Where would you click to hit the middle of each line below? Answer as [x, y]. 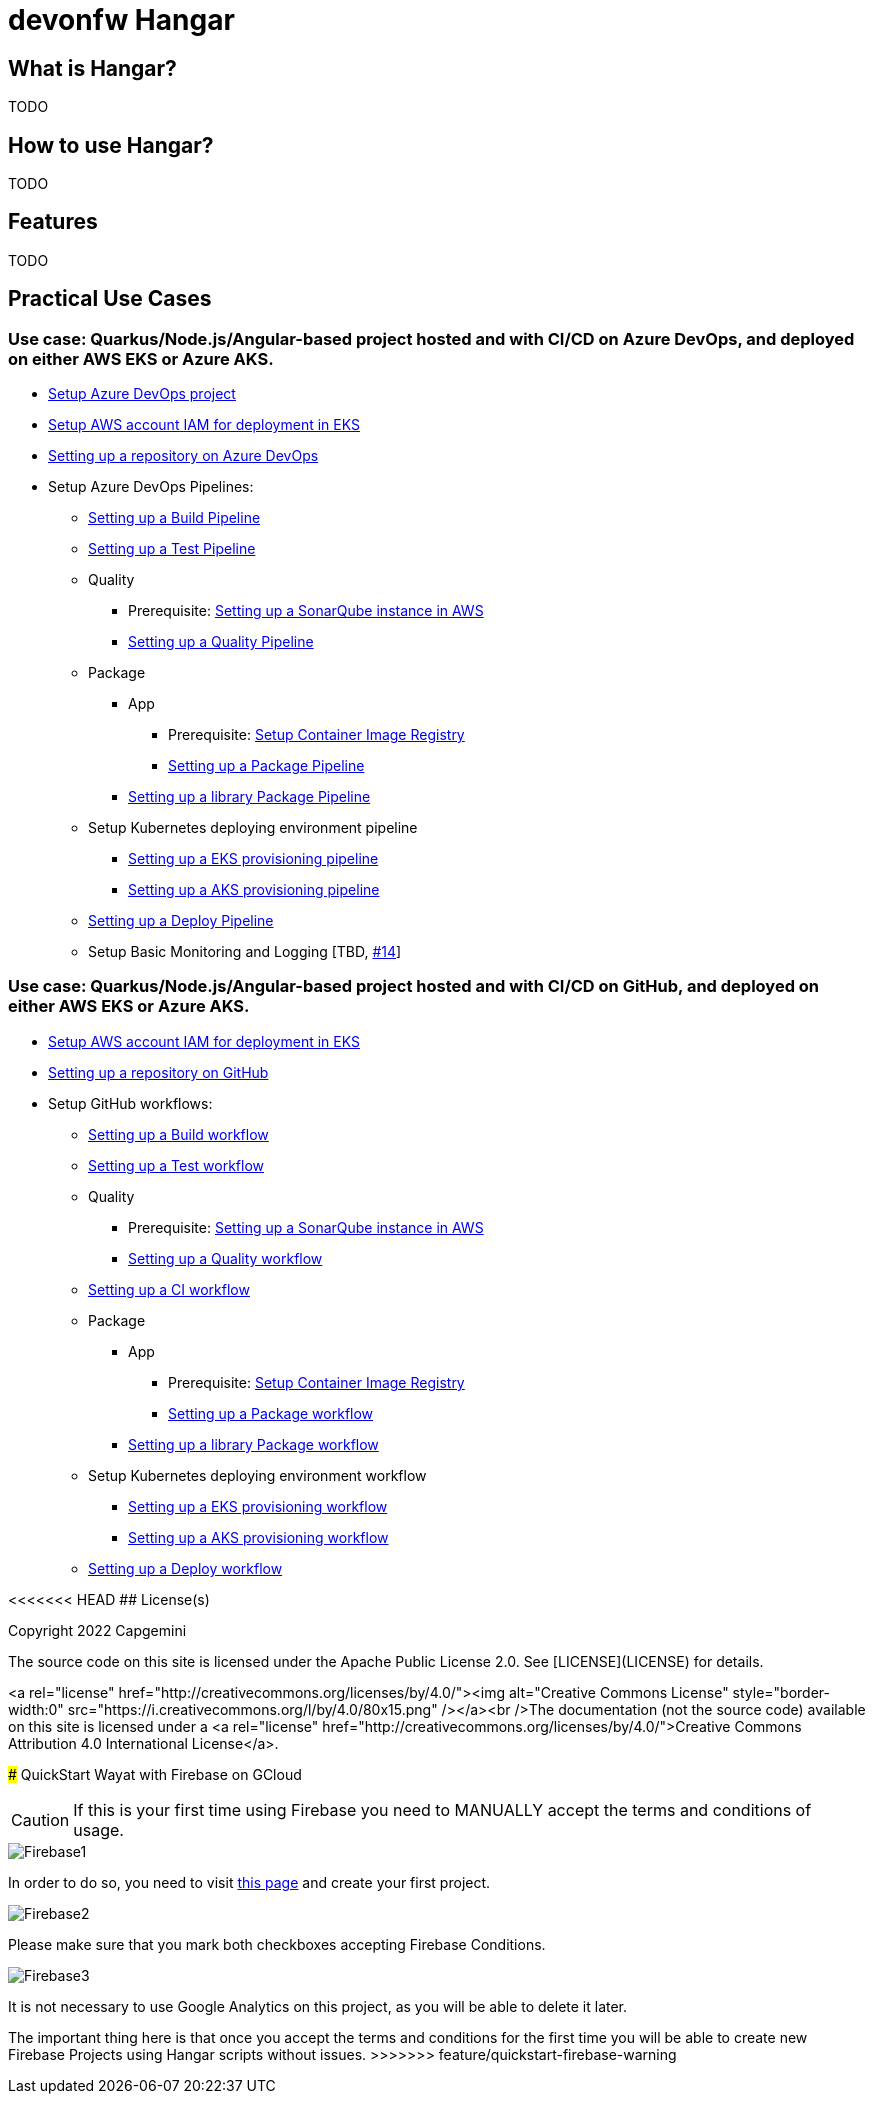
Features [53, 222]
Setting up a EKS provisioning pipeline [253, 859]
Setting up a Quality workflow [225, 1258]
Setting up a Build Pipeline [174, 518]
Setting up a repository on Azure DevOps [183, 456]
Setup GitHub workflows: [130, 1103]
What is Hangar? [92, 68]
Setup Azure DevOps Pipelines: [151, 487]
